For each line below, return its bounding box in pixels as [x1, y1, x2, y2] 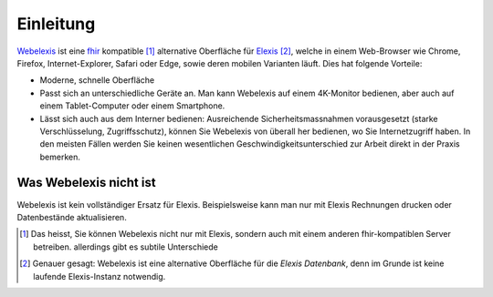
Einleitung [16, 14, 96, 34]
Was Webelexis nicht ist [16, 175, 156, 190]
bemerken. [39, 151, 81, 162]
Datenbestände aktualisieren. [16, 211, 127, 222]
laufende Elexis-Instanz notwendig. [33, 271, 166, 282]
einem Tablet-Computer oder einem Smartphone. [39, 100, 226, 111]
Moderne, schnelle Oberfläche [39, 75, 155, 86]
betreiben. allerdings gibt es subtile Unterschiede [33, 241, 218, 252]
